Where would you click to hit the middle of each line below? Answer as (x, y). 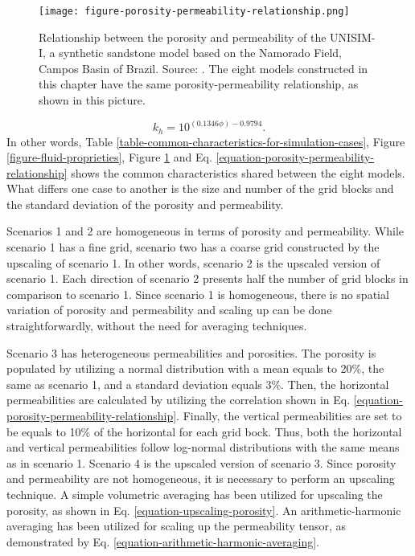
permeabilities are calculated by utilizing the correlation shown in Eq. (179, 400)
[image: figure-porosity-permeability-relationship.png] (194, 11)
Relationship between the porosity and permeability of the (183, 37)
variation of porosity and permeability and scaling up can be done (169, 310)
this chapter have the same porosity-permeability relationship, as (199, 84)
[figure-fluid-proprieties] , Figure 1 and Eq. (109, 157)
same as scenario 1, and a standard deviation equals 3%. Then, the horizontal (198, 384)
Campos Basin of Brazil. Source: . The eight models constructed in (203, 68)
